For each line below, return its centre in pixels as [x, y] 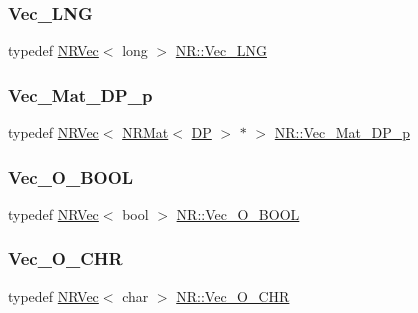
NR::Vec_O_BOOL [238, 213]
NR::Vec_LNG [221, 50]
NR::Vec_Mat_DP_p [342, 132]
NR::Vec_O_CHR [233, 295]
